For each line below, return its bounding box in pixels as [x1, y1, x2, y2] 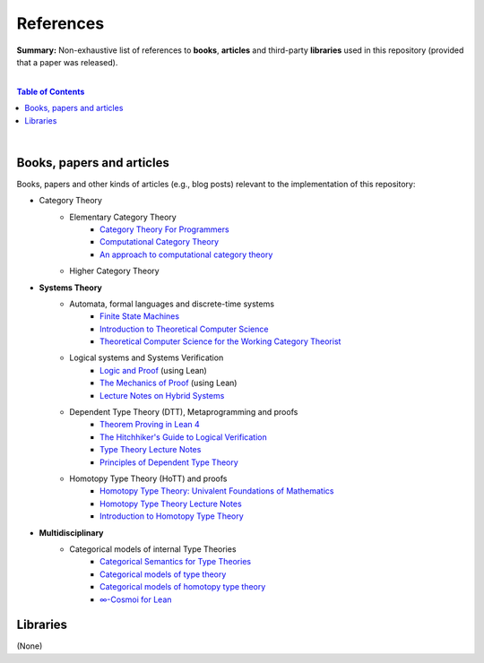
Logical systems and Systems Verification [69, 352, 224, 363]
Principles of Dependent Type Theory [99, 457, 239, 468]
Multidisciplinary [39, 527, 104, 538]
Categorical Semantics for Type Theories [99, 556, 251, 567]
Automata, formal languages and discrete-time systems [69, 298, 275, 309]
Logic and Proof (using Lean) [99, 365, 208, 375]
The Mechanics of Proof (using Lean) [99, 377, 238, 389]
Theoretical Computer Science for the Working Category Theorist [99, 336, 341, 347]
